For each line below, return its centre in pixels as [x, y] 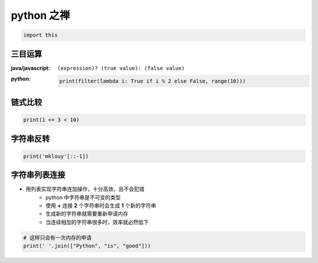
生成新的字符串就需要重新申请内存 [87, 214]
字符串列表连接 [38, 175]
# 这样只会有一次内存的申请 [57, 238]
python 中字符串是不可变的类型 [83, 197]
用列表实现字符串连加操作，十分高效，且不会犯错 [85, 189]
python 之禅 [40, 15]
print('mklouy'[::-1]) [56, 156]
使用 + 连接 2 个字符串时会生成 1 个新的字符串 [101, 206]
